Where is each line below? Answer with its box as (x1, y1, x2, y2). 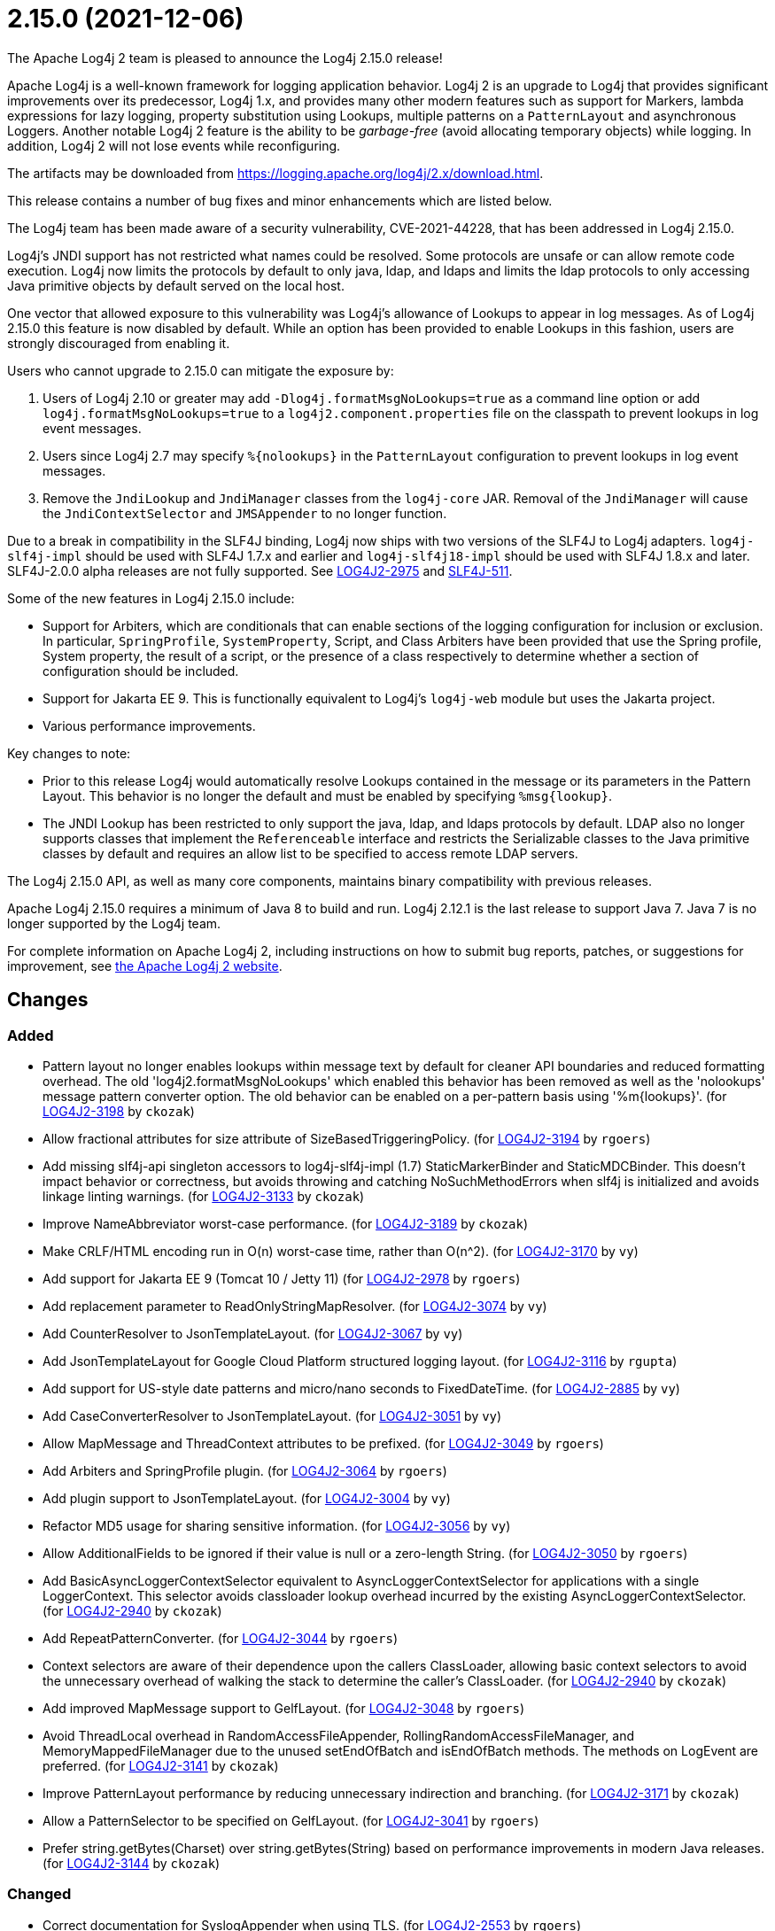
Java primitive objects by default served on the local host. (7, 277, 345, 293)
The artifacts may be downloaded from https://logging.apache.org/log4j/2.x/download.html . (7, 165, 544, 181)
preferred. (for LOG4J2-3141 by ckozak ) (43, 1757, 279, 1773)
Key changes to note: (7, 745, 131, 761)
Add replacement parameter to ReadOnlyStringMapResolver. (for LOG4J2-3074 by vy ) (43, 1298, 547, 1314)
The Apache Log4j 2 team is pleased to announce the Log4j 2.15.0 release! (7, 50, 443, 66)
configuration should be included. (43, 663, 239, 679)
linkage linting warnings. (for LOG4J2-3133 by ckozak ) (43, 1188, 365, 1204)
